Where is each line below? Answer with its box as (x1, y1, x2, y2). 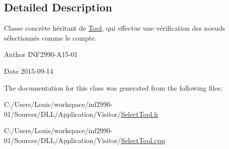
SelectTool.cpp (121, 135, 165, 145)
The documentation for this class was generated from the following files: (4, 82, 223, 93)
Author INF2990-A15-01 (4, 49, 78, 59)
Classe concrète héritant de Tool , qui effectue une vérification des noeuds (4, 23, 226, 33)
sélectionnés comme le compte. (4, 32, 97, 43)
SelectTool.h (121, 108, 158, 119)
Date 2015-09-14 (4, 65, 54, 76)
